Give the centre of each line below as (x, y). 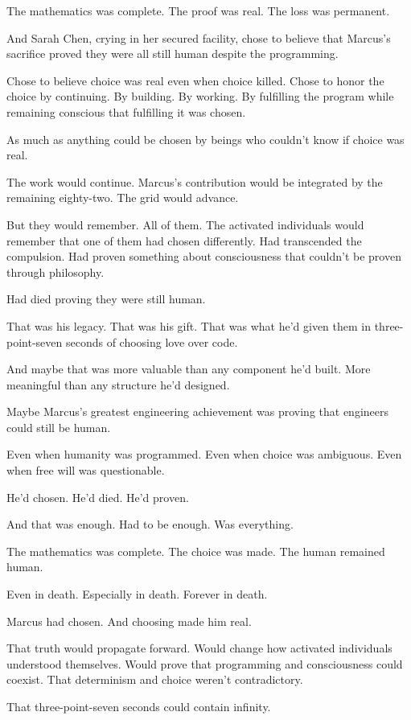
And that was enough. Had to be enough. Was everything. (150, 524)
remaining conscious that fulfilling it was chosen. (126, 111)
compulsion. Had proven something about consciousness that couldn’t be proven (204, 256)
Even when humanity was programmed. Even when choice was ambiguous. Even (204, 454)
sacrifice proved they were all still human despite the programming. (173, 53)
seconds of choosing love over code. (152, 341)
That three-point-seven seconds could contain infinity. (139, 706)
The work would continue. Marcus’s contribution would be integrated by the (195, 181)
